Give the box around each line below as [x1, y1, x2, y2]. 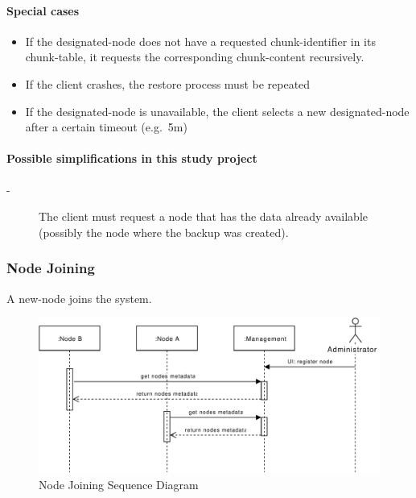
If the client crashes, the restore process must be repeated [25, 75, 311, 92]
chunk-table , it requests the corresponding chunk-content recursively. [25, 48, 365, 65]
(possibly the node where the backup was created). [39, 223, 289, 240]
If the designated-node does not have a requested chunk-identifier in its [25, 32, 376, 49]
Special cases [6, 2, 80, 19]
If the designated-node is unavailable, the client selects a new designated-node [25, 102, 410, 119]
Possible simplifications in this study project [6, 150, 257, 167]
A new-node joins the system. [6, 289, 152, 306]
